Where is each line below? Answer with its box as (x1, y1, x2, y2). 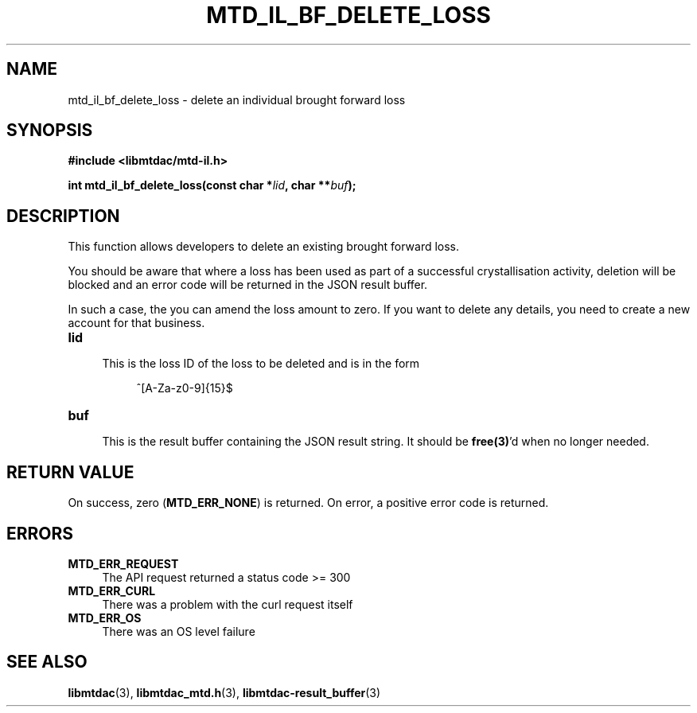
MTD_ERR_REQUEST (68, 556, 179, 571)
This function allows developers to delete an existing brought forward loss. (68, 240, 460, 254)
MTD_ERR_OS (68, 610, 142, 625)
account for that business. (68, 316, 205, 330)
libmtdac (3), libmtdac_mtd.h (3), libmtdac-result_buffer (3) (68, 685, 381, 699)
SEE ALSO (6, 652, 88, 672)
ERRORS (6, 523, 74, 544)
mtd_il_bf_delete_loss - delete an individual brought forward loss (68, 92, 406, 107)
